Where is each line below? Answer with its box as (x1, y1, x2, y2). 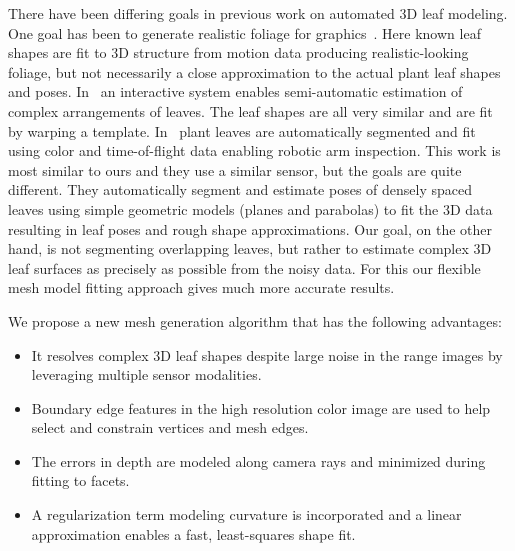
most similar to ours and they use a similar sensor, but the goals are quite (8, 159, 462, 180)
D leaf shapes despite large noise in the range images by (160, 344, 503, 365)
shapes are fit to (8, 42, 107, 63)
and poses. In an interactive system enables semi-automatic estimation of (8, 81, 463, 102)
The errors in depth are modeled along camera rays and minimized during (31, 450, 486, 471)
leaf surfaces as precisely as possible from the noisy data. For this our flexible (8, 257, 481, 278)
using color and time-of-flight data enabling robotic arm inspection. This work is (8, 140, 501, 161)
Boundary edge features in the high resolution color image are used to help (31, 397, 491, 418)
